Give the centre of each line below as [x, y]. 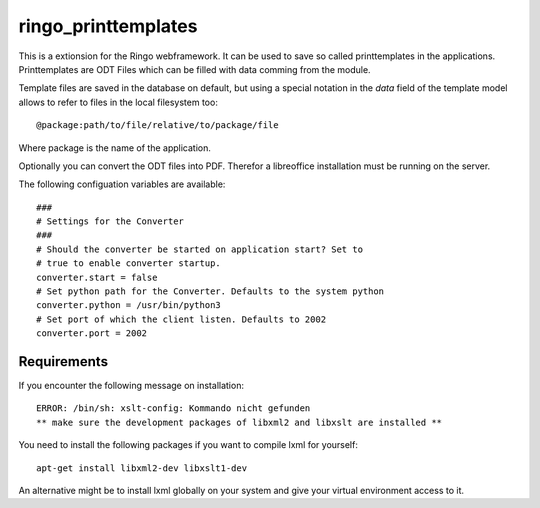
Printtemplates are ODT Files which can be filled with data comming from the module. [194, 69]
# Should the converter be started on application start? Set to [200, 249]
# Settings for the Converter [110, 221]
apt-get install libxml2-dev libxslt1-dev [142, 468]
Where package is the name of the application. [115, 147]
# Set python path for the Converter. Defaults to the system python [210, 291]
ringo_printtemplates [108, 26]
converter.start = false [97, 277]
